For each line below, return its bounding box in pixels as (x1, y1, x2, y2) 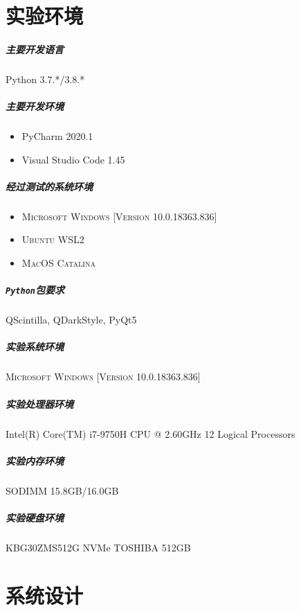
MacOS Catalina (21, 256, 95, 270)
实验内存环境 (6, 453, 64, 468)
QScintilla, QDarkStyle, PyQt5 (6, 312, 137, 327)
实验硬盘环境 (6, 510, 64, 524)
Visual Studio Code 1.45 (21, 152, 125, 166)
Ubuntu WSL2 (21, 232, 84, 247)
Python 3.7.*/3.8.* (6, 71, 85, 86)
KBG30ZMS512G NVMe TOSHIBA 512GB (6, 540, 191, 554)
